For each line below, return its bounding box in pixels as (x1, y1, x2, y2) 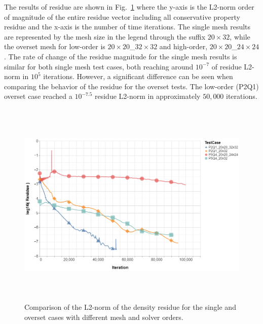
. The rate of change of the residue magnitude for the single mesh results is (4, 51, 237, 61)
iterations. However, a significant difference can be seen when (43, 71, 233, 82)
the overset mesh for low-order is (4, 41, 105, 52)
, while (230, 31, 250, 42)
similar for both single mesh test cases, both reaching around (4, 61, 194, 71)
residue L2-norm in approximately (95, 91, 201, 101)
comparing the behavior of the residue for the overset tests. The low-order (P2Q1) (4, 81, 259, 91)
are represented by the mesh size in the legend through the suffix (4, 31, 206, 42)
